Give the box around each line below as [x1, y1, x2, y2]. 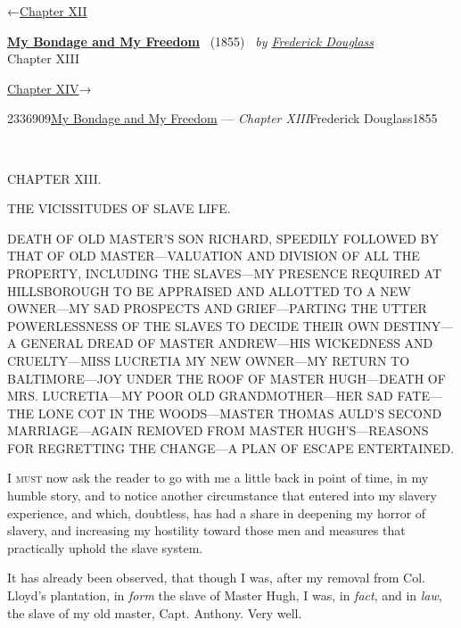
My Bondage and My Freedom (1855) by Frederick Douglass [7, 31, 375, 50]
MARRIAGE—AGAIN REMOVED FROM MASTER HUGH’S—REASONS [7, 421, 429, 440]
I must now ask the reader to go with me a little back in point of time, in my [7, 468, 429, 487]
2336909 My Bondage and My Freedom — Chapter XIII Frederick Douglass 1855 [7, 109, 438, 128]
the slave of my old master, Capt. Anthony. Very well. [7, 603, 302, 622]
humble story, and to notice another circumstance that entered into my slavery [7, 486, 437, 505]
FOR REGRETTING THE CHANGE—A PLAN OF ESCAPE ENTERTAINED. [7, 438, 455, 457]
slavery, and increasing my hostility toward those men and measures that [7, 521, 406, 540]
